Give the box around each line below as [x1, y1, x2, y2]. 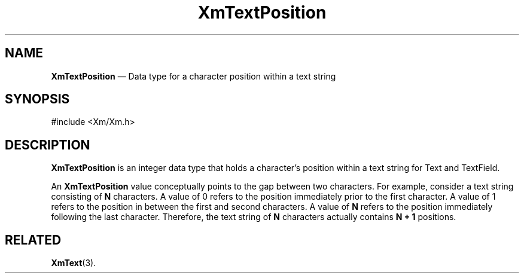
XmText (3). [51, 258, 96, 268]
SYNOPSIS [5, 91, 70, 107]
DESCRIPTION [5, 137, 90, 152]
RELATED [5, 232, 62, 248]
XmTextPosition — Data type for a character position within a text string [51, 71, 336, 81]
